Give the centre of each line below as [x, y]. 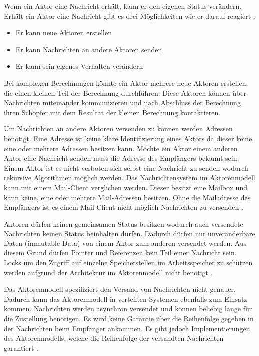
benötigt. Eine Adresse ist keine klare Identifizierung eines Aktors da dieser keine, [129, 138]
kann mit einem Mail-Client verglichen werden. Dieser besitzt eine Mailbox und [126, 187]
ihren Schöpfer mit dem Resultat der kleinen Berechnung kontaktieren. [112, 112]
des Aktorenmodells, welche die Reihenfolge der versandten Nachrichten [114, 338]
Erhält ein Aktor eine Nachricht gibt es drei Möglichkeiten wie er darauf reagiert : [129, 16]
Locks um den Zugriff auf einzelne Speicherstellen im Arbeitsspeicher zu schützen [128, 263]
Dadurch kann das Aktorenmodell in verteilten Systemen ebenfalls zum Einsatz [126, 298]
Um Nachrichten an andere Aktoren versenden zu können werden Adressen [118, 129]
